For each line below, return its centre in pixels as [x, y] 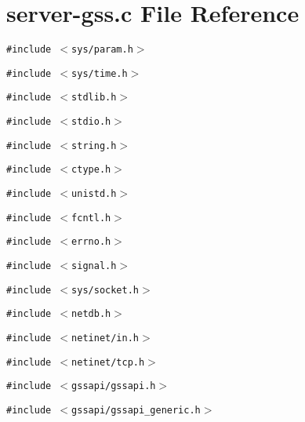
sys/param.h [102, 50]
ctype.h [91, 170]
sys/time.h [100, 73]
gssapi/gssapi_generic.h [136, 410]
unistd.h [94, 194]
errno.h [91, 242]
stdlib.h [94, 98]
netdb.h [91, 314]
